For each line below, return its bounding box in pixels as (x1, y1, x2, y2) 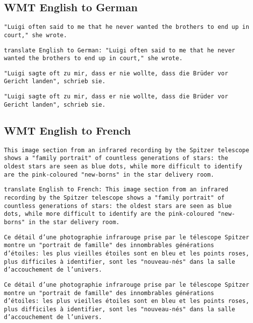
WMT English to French (4, 122, 131, 138)
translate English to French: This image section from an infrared (4, 186, 229, 193)
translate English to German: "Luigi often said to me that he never (4, 46, 235, 54)
